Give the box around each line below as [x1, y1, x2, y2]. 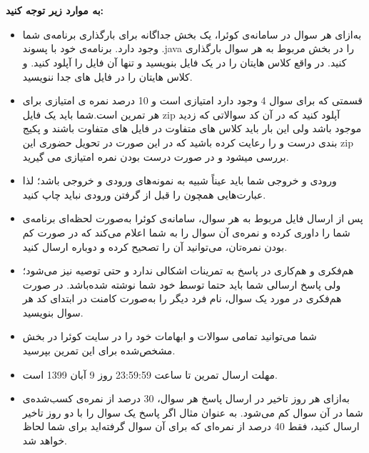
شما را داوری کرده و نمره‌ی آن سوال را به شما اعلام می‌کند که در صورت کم [22, 224, 350, 239]
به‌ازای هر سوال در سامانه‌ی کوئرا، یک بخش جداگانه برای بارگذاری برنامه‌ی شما [22, 26, 362, 41]
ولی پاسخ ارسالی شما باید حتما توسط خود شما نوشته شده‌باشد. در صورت [22, 277, 341, 292]
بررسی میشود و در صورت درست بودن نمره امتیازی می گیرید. [22, 149, 289, 164]
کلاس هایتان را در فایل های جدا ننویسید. [22, 69, 193, 84]
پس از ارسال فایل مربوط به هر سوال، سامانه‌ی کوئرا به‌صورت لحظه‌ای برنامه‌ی [22, 211, 363, 226]
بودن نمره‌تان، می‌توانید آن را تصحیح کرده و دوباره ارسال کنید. [22, 239, 288, 254]
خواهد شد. [22, 433, 67, 448]
